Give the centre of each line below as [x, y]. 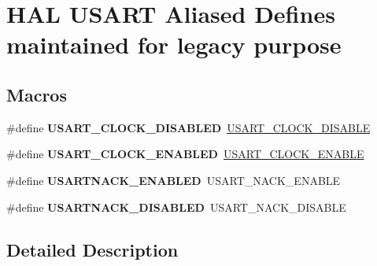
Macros [37, 94]
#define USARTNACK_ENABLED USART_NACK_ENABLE [174, 180]
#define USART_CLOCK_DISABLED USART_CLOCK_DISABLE [188, 127]
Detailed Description [92, 249]
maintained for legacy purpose [174, 44]
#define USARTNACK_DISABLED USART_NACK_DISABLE [176, 207]
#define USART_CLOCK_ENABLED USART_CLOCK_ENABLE [185, 154]
